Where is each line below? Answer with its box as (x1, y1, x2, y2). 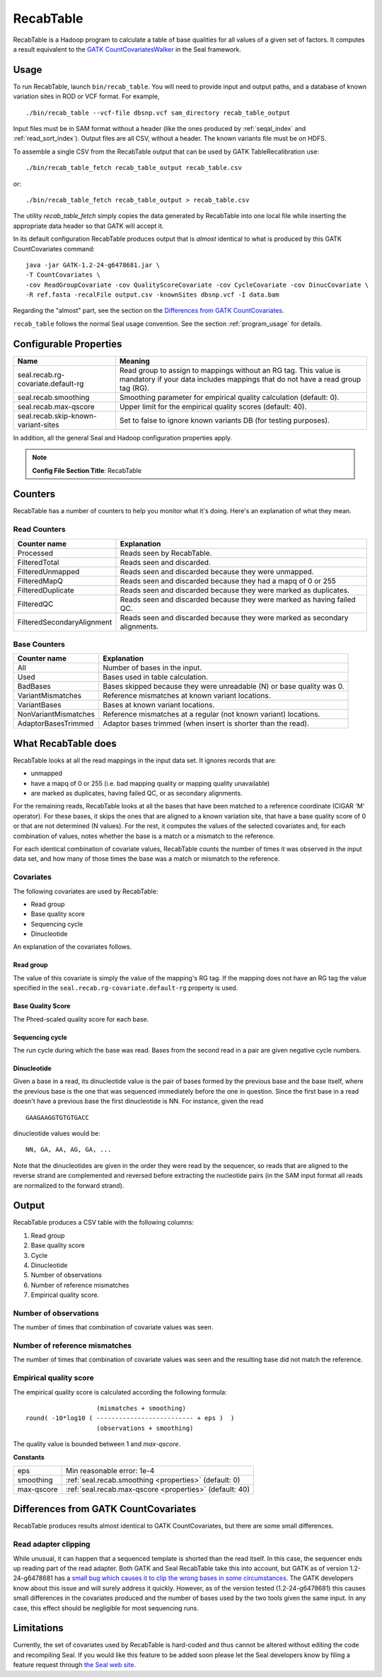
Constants (13, 1453, 45, 1461)
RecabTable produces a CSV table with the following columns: (13, 1218, 195, 1227)
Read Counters (13, 525, 66, 534)
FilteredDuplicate (17, 585, 74, 595)
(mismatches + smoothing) (96, 1404, 187, 1412)
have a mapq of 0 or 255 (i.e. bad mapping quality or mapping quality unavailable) (30, 779, 270, 787)
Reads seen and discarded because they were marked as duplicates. (120, 585, 350, 595)
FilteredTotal (17, 557, 59, 567)
